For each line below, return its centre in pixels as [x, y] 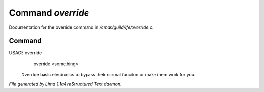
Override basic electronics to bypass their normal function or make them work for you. [108, 75]
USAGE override [25, 53]
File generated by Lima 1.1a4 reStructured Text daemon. [65, 84]
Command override [49, 13]
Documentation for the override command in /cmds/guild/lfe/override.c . [81, 27]
